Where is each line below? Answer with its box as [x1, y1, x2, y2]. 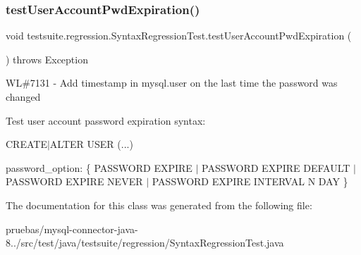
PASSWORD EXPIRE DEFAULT [202, 160, 350, 175]
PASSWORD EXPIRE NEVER [6, 174, 143, 189]
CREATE [6, 137, 47, 151]
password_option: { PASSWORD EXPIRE [6, 160, 192, 175]
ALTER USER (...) [49, 137, 133, 151]
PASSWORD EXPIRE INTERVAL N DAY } [152, 174, 348, 189]
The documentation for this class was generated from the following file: [6, 197, 312, 212]
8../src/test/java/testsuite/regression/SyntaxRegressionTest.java [6, 235, 284, 250]
